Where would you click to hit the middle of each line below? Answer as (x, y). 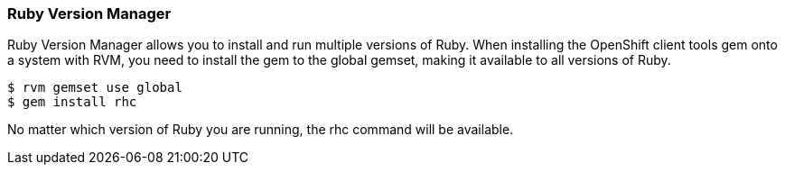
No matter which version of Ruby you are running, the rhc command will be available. (261, 130)
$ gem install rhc (72, 102)
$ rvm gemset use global (95, 88)
